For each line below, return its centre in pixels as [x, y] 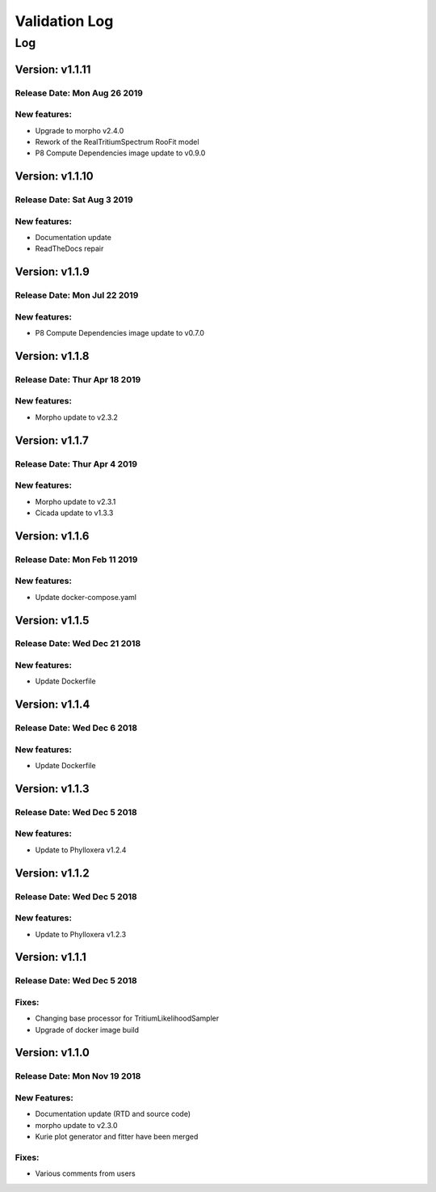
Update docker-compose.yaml [86, 597]
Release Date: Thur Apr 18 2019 [78, 379]
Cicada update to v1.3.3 [74, 513]
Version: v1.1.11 [53, 69]
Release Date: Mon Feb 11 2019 [76, 560]
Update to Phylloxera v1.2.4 [81, 850]
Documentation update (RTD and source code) [113, 1114]
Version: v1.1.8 [52, 356]
